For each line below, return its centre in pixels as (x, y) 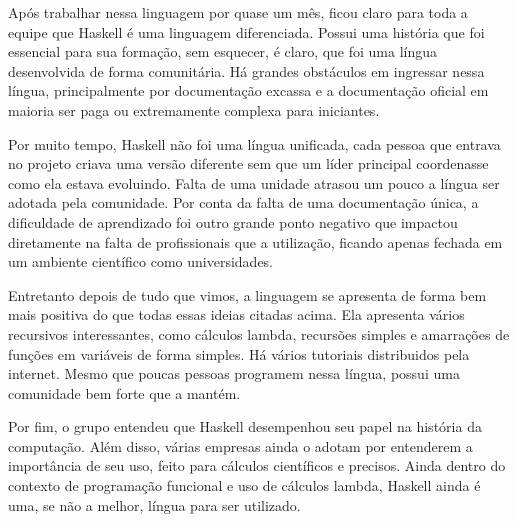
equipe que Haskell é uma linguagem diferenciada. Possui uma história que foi (246, 31)
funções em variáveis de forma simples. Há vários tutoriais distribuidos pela (239, 353)
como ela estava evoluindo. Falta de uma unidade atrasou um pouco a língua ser (254, 182)
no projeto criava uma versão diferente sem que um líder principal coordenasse (248, 163)
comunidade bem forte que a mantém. (124, 392)
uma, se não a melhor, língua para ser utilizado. (154, 504)
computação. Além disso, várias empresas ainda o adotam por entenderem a (240, 445)
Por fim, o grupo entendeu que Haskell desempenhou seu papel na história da (245, 426)
